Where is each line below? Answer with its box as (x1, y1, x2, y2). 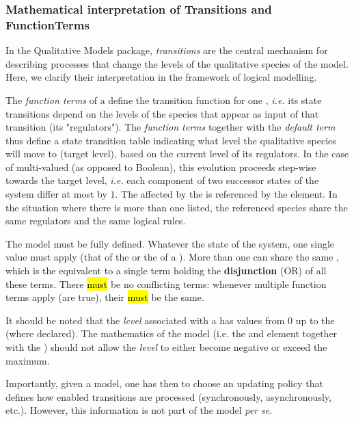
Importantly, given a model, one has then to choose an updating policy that (5, 376, 323, 391)
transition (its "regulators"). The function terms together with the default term (5, 120, 336, 134)
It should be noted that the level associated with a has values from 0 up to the (5, 313, 335, 327)
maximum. (5, 353, 50, 367)
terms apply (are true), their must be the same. (5, 290, 204, 304)
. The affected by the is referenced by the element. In (115, 187, 338, 201)
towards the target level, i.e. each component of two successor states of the (5, 173, 319, 187)
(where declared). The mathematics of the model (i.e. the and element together (5, 326, 338, 341)
